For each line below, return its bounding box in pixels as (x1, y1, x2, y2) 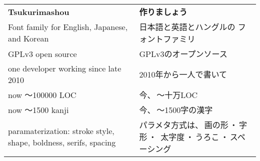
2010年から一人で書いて (139, 68, 227, 80)
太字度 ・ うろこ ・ (160, 131, 229, 142)
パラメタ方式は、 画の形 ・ (139, 119, 238, 130)
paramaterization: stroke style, (8, 125, 114, 136)
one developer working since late (8, 62, 121, 74)
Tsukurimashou (8, 5, 69, 17)
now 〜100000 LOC (8, 89, 76, 100)
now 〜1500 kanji (8, 104, 69, 115)
